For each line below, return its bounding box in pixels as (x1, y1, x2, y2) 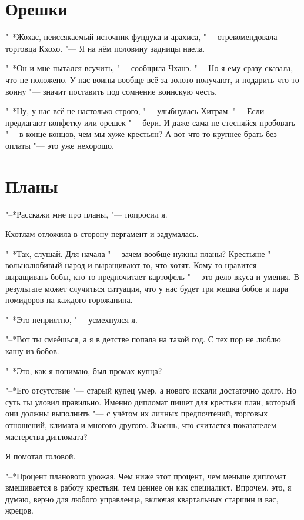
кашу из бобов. (5, 344, 59, 356)
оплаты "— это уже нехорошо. (5, 139, 114, 151)
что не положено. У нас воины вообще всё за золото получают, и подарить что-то (5, 73, 299, 85)
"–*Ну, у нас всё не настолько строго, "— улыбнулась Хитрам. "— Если (5, 105, 265, 117)
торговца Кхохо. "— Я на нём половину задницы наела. (5, 42, 205, 54)
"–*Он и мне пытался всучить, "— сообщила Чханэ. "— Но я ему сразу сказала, (5, 62, 293, 74)
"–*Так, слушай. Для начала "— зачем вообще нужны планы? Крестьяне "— (5, 247, 279, 259)
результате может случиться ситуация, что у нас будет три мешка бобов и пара (5, 282, 289, 294)
